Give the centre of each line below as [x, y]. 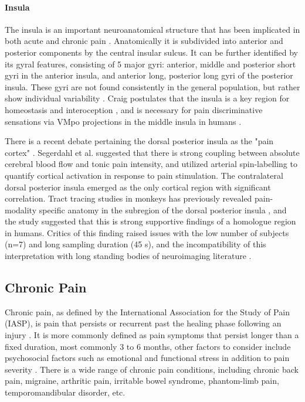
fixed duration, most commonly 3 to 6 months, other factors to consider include [148, 346]
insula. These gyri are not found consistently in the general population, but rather [152, 86]
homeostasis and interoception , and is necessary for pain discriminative [134, 109]
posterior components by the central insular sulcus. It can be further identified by [151, 52]
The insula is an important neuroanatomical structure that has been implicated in [152, 29]
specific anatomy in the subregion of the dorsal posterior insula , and [163, 209]
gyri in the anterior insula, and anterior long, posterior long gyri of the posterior [149, 75]
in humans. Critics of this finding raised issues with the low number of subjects [147, 232]
